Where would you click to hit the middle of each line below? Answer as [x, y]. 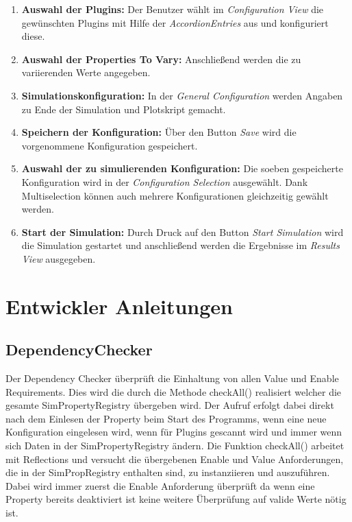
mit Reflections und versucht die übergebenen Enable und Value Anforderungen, [175, 459]
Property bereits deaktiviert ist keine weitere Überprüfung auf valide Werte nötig [176, 499]
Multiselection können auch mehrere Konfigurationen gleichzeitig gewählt [175, 195]
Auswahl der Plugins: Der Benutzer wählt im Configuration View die [173, 9]
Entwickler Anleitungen [119, 306]
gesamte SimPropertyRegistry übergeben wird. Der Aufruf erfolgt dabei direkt [170, 405]
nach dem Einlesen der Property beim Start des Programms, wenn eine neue [166, 418]
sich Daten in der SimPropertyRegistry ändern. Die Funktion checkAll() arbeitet [175, 446]
